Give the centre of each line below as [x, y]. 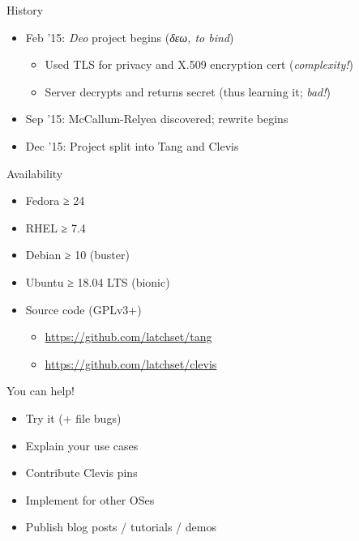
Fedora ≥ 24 [55, 200]
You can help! [41, 391]
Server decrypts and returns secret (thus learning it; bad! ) [188, 91]
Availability [35, 173]
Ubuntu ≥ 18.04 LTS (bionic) [98, 281]
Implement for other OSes [90, 499]
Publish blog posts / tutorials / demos [121, 527]
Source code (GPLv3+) [83, 309]
